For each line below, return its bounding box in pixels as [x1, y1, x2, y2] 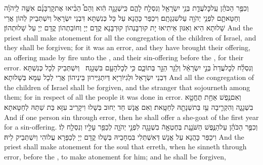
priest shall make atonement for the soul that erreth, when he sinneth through [4, 141, 247, 152]
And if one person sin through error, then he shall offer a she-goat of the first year [4, 111, 259, 122]
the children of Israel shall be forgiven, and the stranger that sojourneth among [4, 81, 250, 92]
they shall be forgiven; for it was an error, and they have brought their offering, [4, 42, 251, 53]
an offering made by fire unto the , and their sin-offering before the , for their [4, 52, 244, 62]
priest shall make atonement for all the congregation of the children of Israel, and [4, 32, 256, 43]
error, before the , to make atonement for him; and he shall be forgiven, [4, 151, 226, 161]
